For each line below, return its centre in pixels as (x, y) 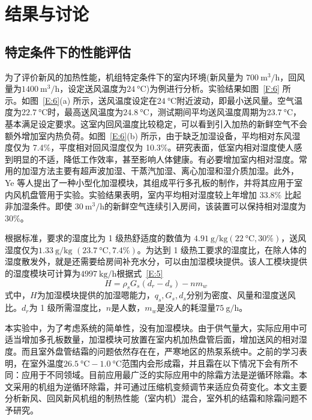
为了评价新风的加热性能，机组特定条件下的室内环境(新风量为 (124, 76)
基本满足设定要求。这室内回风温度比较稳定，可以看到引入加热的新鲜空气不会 (156, 123)
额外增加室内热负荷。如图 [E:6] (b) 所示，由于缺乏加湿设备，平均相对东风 (148, 135)
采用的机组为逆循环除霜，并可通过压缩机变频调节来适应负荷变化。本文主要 (160, 386)
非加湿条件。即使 (38, 206)
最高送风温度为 (94, 112)
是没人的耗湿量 (186, 307)
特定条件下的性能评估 (68, 51)
